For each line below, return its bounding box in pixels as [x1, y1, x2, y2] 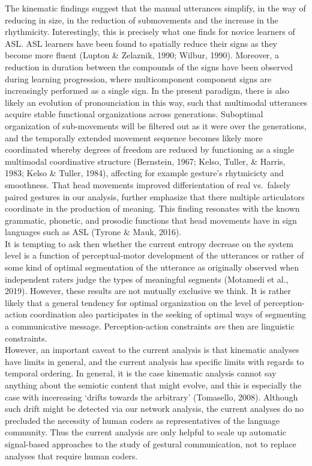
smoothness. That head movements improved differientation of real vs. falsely [5, 178, 290, 191]
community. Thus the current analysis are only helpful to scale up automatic [5, 426, 287, 438]
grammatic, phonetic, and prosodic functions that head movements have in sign [5, 213, 297, 226]
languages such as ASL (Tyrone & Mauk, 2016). [5, 225, 182, 238]
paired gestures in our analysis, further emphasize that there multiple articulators [5, 190, 305, 203]
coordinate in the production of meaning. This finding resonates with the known [5, 202, 300, 215]
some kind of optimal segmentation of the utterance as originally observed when [5, 261, 299, 274]
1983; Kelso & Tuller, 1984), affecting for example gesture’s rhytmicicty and [5, 167, 284, 179]
